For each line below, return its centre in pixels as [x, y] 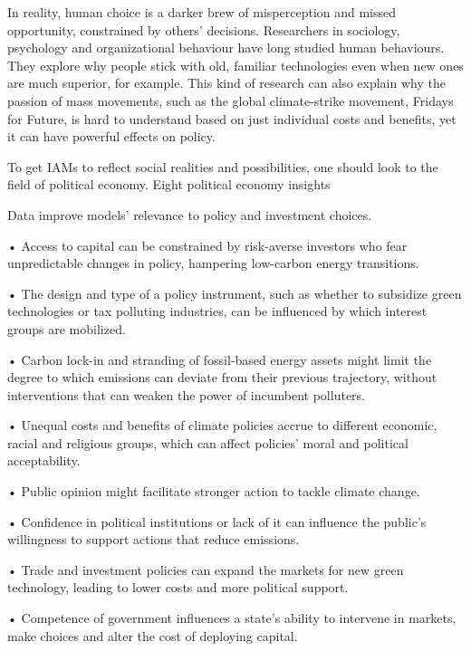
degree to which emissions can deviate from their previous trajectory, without [222, 377]
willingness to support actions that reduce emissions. [154, 539]
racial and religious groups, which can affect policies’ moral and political [208, 442]
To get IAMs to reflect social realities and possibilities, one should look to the [223, 166]
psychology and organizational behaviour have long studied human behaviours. [226, 48]
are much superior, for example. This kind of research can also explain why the [226, 83]
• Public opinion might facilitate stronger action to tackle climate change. [214, 491]
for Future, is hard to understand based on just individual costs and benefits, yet [232, 118]
